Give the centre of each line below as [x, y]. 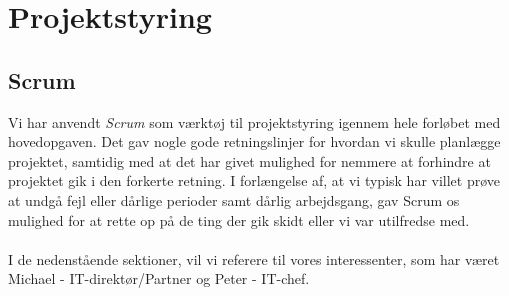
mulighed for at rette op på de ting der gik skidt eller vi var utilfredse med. [239, 219]
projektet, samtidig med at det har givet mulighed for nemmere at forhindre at [249, 160]
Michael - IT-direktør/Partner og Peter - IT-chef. [159, 278]
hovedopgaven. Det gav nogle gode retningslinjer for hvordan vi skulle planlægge [254, 141]
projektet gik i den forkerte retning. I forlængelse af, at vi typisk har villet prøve [254, 180]
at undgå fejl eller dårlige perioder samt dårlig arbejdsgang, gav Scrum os [234, 199]
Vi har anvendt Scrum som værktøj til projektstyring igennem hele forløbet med [254, 121]
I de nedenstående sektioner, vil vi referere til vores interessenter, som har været [254, 258]
